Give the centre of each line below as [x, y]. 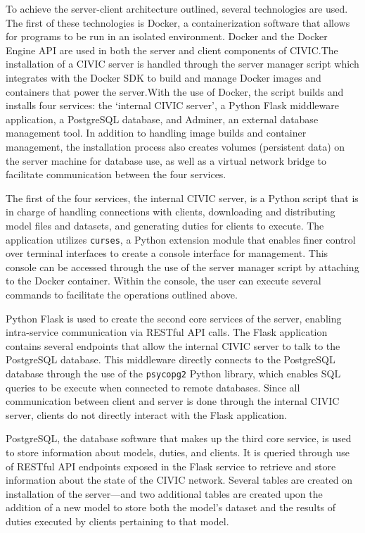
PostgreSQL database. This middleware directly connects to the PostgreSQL [171, 359]
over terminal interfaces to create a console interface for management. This [167, 253]
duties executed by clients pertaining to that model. [117, 521]
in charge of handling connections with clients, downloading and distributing [171, 212]
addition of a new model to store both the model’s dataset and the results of [171, 507]
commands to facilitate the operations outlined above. [122, 294]
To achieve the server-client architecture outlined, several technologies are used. [177, 8]
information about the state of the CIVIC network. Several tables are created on [179, 480]
